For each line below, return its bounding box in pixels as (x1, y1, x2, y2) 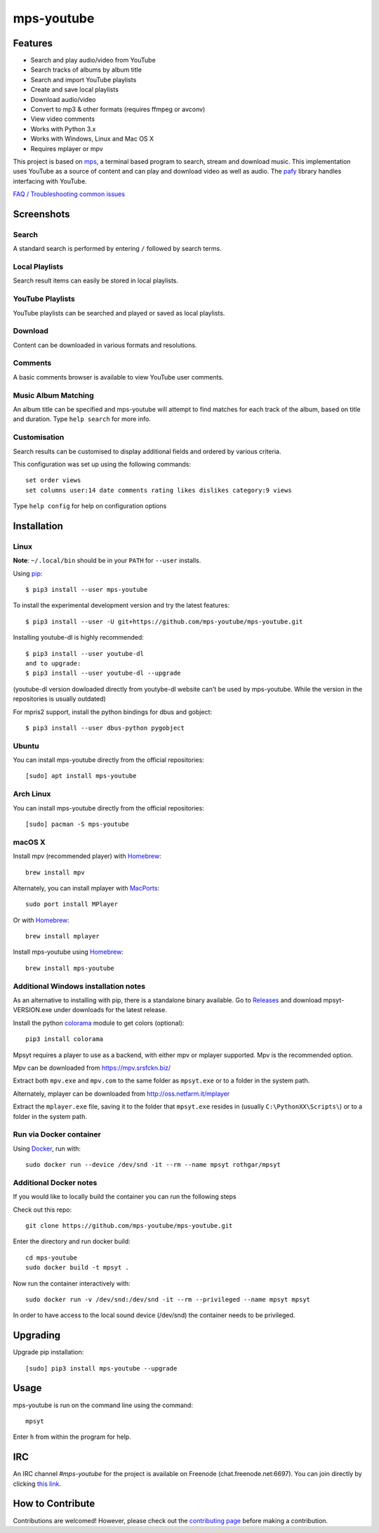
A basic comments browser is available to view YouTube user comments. (13, 373, 224, 381)
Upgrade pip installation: (13, 1348, 84, 1357)
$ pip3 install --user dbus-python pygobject (25, 724, 185, 732)
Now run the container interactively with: (13, 1279, 131, 1288)
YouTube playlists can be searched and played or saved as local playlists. (13, 309, 225, 317)
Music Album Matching (13, 390, 94, 400)
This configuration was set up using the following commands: (13, 460, 191, 468)
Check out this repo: (13, 1205, 72, 1214)
